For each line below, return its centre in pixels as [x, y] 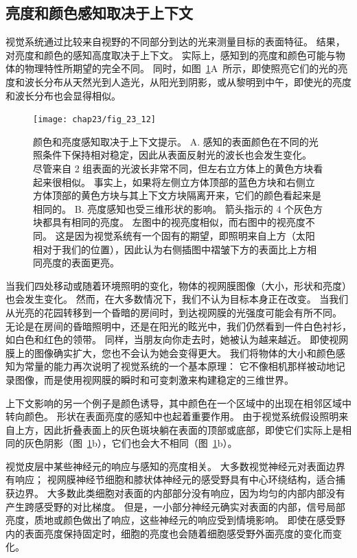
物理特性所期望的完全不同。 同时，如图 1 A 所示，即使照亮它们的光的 [181, 68]
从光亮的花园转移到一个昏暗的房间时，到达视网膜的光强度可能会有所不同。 [174, 312]
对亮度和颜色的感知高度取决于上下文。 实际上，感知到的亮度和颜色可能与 [171, 55]
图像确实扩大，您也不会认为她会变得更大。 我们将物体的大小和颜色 [185, 352]
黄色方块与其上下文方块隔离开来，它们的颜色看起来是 [201, 195]
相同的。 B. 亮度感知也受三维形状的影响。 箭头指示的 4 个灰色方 [178, 208]
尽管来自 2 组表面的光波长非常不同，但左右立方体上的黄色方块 [173, 168]
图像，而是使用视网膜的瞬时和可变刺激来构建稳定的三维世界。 [154, 379]
